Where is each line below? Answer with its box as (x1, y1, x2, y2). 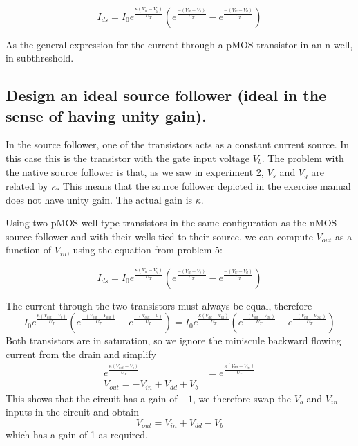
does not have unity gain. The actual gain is (6, 192, 193, 206)
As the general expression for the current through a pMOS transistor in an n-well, (6, 37, 353, 51)
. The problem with (261, 150, 344, 165)
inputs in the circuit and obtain (6, 404, 140, 419)
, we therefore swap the (193, 391, 292, 405)
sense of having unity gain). (6, 105, 207, 126)
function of (6, 242, 52, 257)
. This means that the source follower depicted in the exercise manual (57, 179, 351, 193)
